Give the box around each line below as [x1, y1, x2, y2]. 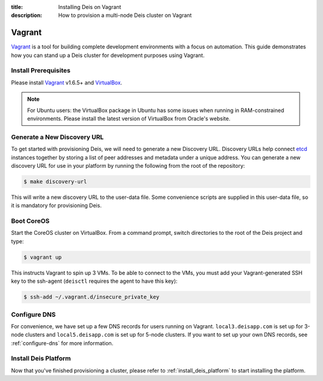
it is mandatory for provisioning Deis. [11, 202, 102, 209]
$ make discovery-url [23, 178, 87, 185]
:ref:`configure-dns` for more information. [11, 339, 114, 347]
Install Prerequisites [11, 66, 71, 75]
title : [11, 4, 23, 10]
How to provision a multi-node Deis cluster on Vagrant [58, 12, 192, 19]
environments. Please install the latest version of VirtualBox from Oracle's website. [27, 115, 230, 122]
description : [11, 12, 42, 19]
